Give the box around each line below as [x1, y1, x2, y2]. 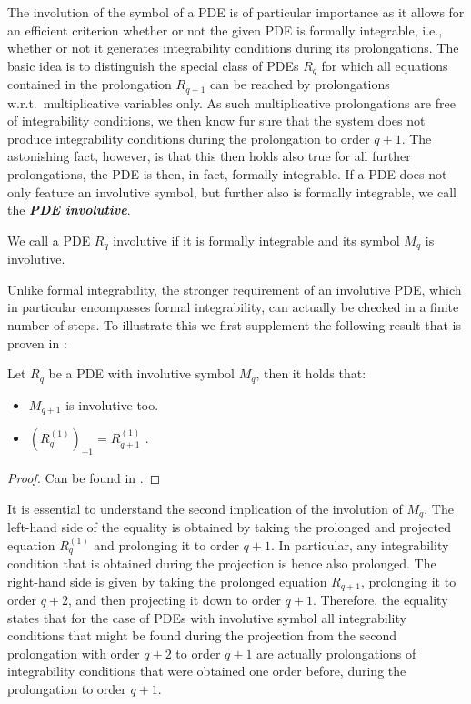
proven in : [7, 333, 67, 352]
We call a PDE [7, 230, 91, 249]
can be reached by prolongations [210, 75, 390, 94]
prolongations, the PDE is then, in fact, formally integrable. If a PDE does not [7, 165, 447, 184]
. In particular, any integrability [270, 535, 449, 554]
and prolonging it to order [94, 535, 239, 554]
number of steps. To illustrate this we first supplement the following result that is [7, 316, 461, 335]
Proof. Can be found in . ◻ [7, 468, 161, 487]
